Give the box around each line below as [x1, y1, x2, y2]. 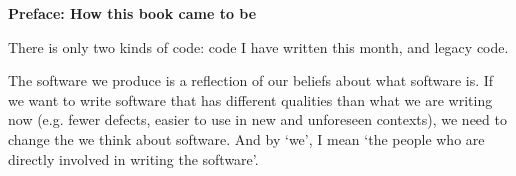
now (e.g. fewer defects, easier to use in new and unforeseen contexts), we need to [8, 109, 507, 130]
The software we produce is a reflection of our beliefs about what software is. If [8, 70, 494, 91]
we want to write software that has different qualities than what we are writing [8, 89, 493, 110]
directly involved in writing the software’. [8, 148, 259, 169]
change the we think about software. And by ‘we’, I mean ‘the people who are [8, 128, 485, 149]
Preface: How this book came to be [8, 3, 257, 23]
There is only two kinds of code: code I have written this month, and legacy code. [8, 36, 509, 57]
